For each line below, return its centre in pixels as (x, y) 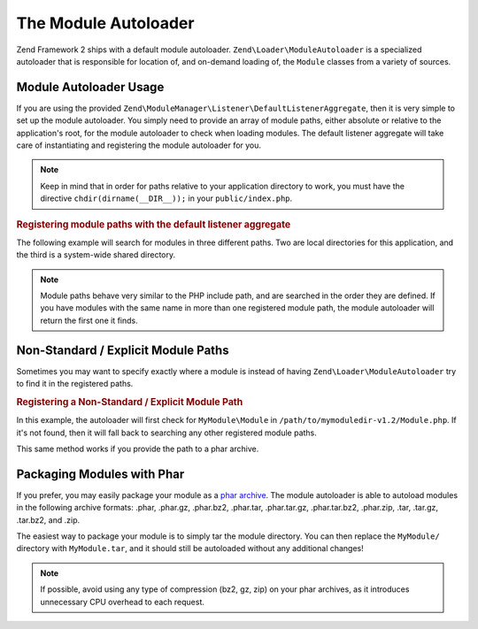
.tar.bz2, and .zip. (48, 520)
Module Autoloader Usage (90, 87)
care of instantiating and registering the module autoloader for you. (139, 145)
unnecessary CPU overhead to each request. (123, 602)
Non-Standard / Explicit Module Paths (123, 350)
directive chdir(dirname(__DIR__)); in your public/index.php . (166, 198)
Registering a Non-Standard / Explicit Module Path (130, 402)
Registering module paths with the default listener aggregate (154, 224)
